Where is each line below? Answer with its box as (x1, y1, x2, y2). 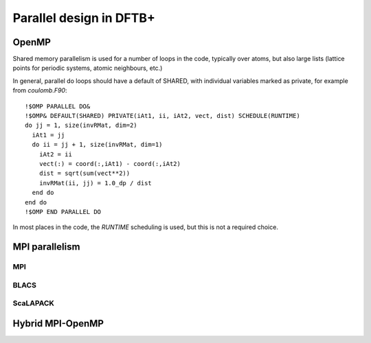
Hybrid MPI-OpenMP (12, 318, 104, 329)
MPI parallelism (12, 241, 80, 253)
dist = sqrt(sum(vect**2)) (38, 169, 131, 178)
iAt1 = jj (32, 131, 65, 139)
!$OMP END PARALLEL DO (25, 208, 102, 215)
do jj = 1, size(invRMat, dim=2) (25, 121, 137, 130)
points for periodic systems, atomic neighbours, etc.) (12, 64, 163, 72)
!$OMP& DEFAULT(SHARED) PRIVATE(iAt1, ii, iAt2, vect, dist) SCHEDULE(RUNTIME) (25, 112, 300, 120)
